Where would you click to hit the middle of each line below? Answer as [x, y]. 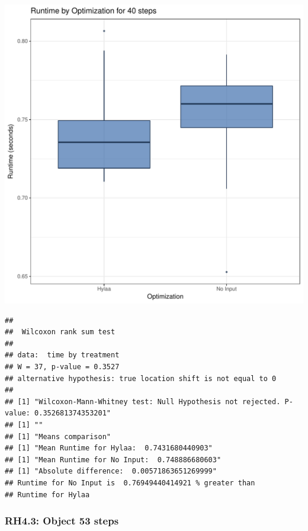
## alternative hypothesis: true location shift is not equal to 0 [141, 378]
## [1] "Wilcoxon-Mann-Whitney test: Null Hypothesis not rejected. [143, 402]
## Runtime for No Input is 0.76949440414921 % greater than [130, 483]
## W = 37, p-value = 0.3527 [62, 367]
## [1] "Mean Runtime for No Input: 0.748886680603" [113, 460]
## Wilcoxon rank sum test [60, 332]
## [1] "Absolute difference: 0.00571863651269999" [111, 471]
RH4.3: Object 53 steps [62, 521]
